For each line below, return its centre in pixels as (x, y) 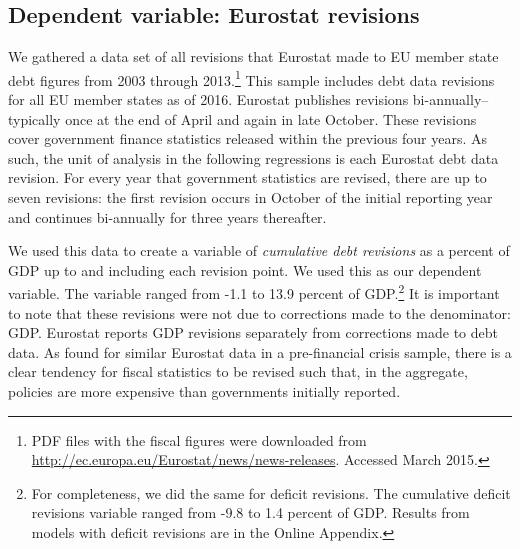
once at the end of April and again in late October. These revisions (271, 118)
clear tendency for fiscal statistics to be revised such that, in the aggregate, (238, 371)
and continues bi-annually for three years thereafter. (167, 216)
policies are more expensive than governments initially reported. (204, 391)
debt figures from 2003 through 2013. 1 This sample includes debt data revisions (251, 78)
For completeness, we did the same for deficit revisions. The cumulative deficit (271, 492)
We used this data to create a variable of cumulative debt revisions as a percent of (259, 250)
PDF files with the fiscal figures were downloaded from (199, 439)
